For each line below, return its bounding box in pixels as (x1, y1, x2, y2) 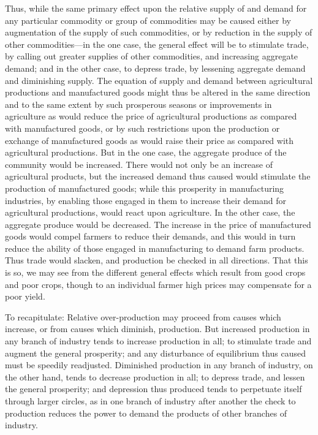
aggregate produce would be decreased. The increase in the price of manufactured (5, 217, 311, 230)
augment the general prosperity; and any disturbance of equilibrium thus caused (5, 346, 306, 359)
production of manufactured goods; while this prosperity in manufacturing (5, 181, 284, 194)
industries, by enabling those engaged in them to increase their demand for (5, 194, 286, 206)
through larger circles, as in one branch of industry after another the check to (5, 395, 296, 407)
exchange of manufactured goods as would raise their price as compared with (5, 134, 294, 146)
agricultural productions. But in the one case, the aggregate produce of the (5, 146, 287, 159)
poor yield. (5, 290, 45, 303)
